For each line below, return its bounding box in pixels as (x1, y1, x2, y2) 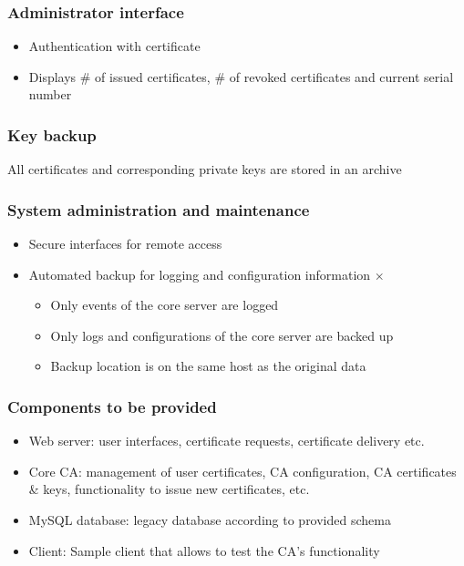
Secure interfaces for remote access (28, 234, 222, 253)
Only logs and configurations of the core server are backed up (50, 325, 394, 345)
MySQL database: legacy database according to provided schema (28, 510, 391, 529)
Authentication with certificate (28, 36, 201, 56)
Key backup (7, 123, 97, 146)
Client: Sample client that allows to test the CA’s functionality (28, 540, 380, 560)
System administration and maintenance (7, 198, 310, 221)
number (28, 85, 72, 104)
